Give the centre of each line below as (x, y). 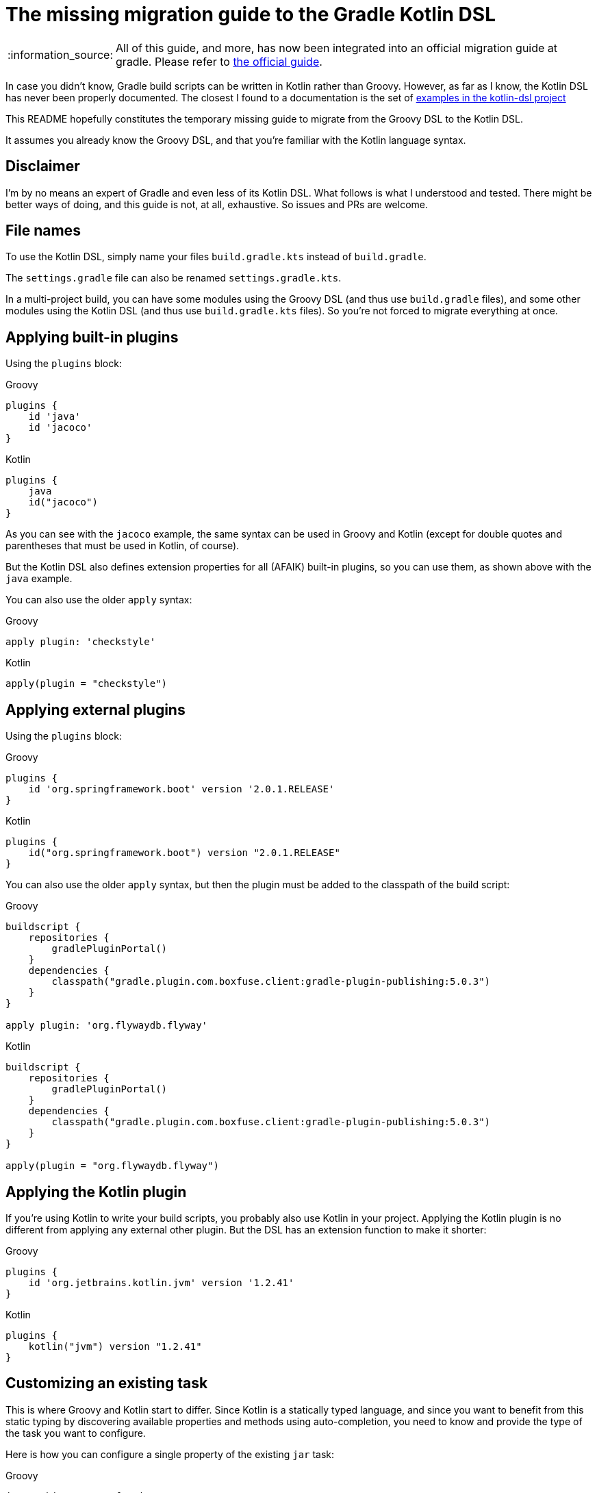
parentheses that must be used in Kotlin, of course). (123, 546)
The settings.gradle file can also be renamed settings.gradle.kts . (174, 278)
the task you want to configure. (76, 1433)
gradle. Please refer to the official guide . (219, 61)
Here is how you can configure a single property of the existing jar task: (170, 1454)
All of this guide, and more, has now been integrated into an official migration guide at (337, 48)
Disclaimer (43, 166)
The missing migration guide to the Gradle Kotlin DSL (251, 14)
